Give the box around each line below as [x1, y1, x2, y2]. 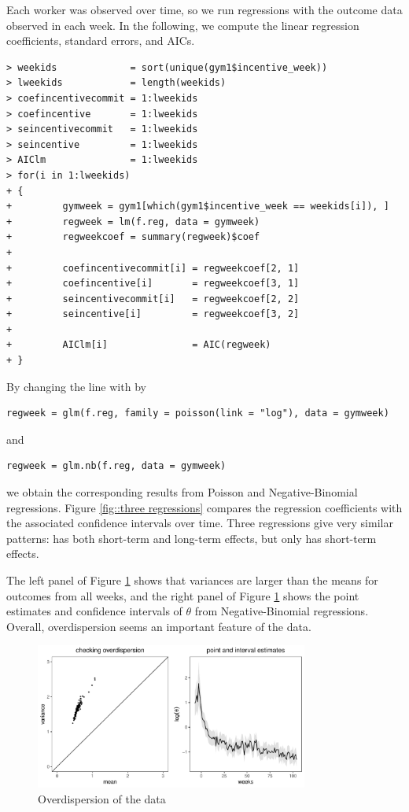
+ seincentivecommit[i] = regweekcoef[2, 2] [6, 293, 300, 304]
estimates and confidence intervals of [6, 603, 182, 619]
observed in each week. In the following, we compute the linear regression [6, 17, 359, 33]
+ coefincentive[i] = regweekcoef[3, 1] [6, 278, 300, 290]
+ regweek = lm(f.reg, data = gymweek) [6, 216, 260, 227]
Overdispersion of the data [38, 790, 166, 806]
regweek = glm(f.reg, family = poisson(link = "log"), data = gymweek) [6, 408, 389, 419]
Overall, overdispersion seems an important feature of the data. [6, 618, 311, 634]
